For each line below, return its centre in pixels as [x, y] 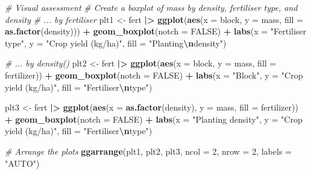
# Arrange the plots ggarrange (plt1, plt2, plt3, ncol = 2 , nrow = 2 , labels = [148, 151]
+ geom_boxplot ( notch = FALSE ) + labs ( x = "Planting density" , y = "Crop [154, 119]
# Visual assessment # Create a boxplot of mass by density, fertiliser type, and [151, 7]
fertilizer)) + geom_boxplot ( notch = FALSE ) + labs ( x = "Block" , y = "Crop [154, 75]
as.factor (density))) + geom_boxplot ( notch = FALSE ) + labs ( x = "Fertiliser [156, 31]
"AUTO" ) [22, 163]
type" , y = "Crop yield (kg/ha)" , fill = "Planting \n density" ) [116, 43]
